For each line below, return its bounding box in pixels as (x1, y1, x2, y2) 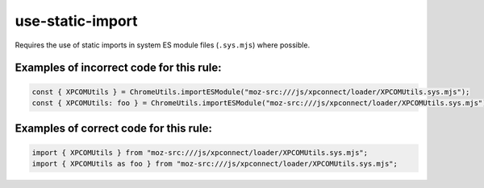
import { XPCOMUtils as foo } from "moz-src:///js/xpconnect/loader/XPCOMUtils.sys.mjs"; (31, 159, 398, 168)
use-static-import (15, 12, 138, 30)
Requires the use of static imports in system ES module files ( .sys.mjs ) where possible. (15, 40, 311, 50)
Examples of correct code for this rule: (15, 121, 213, 136)
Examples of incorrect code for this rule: (15, 61, 222, 75)
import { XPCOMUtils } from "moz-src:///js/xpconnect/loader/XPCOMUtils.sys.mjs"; (31, 148, 369, 157)
